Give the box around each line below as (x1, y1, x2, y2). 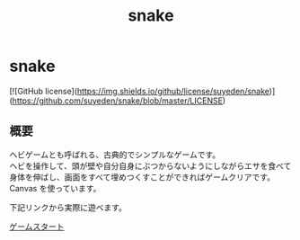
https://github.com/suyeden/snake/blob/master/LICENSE (12, 95, 223, 106)
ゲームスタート (9, 221, 65, 232)
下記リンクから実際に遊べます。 (9, 201, 128, 212)
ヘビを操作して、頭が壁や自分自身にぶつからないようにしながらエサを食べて (9, 160, 292, 171)
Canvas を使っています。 (9, 182, 101, 193)
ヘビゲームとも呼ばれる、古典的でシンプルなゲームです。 (9, 149, 221, 160)
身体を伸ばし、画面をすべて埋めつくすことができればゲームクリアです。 (9, 172, 276, 182)
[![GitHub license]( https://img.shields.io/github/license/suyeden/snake (9, 85, 269, 96)
